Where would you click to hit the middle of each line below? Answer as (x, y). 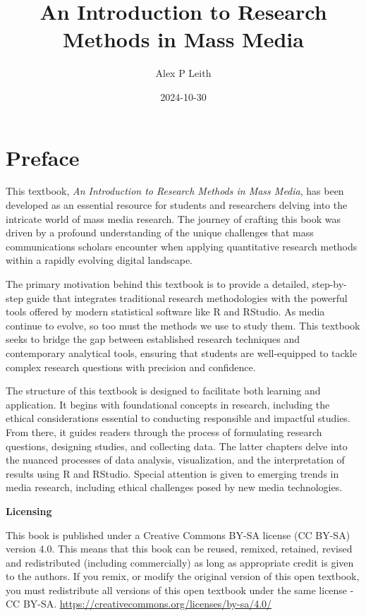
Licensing (29, 511)
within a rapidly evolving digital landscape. (99, 260)
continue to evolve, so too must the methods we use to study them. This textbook (183, 325)
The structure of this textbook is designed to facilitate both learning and (163, 391)
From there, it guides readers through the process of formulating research (164, 431)
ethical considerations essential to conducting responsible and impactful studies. (178, 418)
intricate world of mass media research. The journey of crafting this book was (173, 218)
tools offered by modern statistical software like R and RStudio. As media (165, 312)
